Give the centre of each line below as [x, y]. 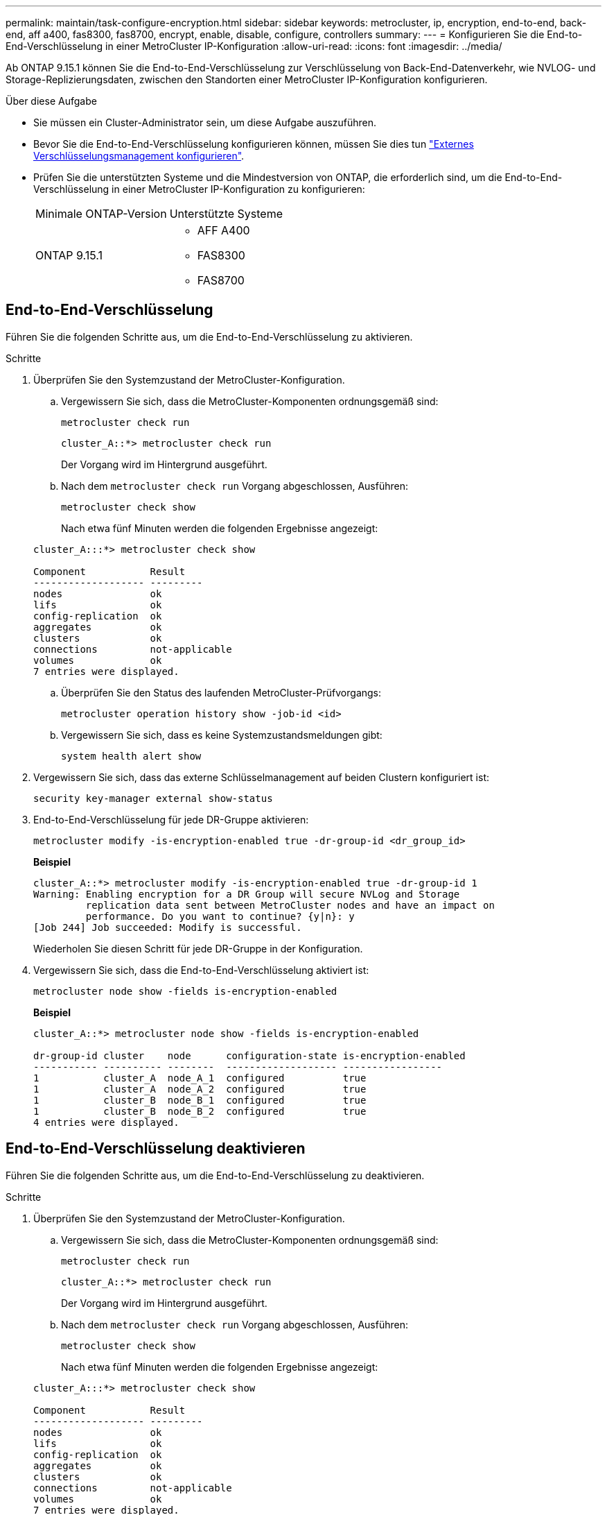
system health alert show [131, 756]
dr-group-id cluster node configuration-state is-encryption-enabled [249, 1055]
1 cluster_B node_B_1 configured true [200, 1100]
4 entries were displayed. [106, 1122]
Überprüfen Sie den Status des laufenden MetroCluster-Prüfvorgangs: [221, 692]
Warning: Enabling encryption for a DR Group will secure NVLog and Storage [247, 894]
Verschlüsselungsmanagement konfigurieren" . [139, 156]
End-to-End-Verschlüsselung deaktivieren [156, 1149]
